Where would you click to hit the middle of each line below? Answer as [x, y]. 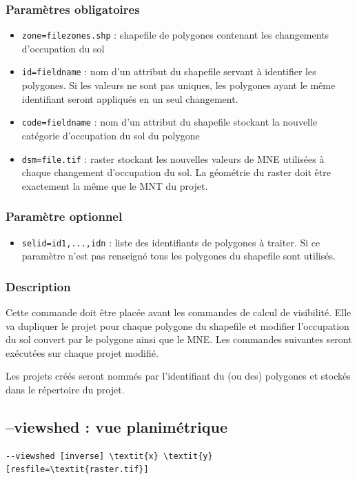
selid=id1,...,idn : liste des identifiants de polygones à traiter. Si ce [171, 242]
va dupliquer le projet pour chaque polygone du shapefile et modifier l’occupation [177, 325]
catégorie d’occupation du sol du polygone [111, 135]
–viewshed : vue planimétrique [116, 427]
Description [38, 286]
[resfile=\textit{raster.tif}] [77, 470]
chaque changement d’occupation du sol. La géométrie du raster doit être [176, 172]
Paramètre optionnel [64, 216]
